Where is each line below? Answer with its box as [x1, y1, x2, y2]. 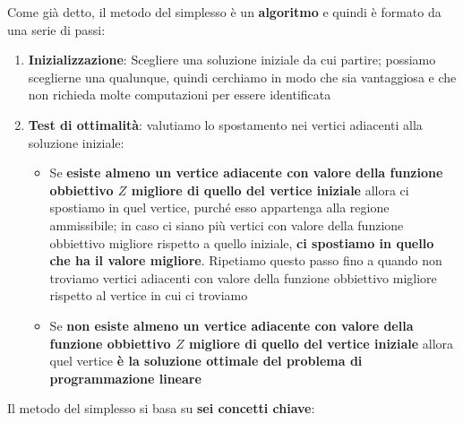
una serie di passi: [7, 20, 106, 39]
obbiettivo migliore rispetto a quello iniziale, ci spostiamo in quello [49, 233, 434, 252]
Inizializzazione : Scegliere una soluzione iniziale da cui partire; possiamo [28, 50, 436, 69]
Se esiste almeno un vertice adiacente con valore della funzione [49, 163, 443, 182]
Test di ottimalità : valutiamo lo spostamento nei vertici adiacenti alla [28, 115, 423, 134]
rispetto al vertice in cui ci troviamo [49, 286, 248, 305]
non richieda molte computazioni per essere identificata [28, 85, 331, 104]
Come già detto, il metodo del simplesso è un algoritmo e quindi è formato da [7, 3, 442, 21]
